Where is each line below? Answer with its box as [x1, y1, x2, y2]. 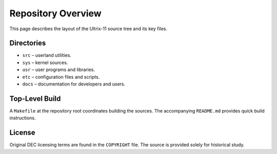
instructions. [9, 115, 36, 121]
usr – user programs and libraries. [22, 67, 95, 73]
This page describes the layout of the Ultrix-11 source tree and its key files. [9, 26, 168, 32]
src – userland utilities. [22, 52, 72, 58]
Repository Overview [9, 8, 102, 19]
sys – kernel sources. [22, 59, 68, 65]
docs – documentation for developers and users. [22, 81, 126, 87]
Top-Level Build [9, 94, 61, 103]
